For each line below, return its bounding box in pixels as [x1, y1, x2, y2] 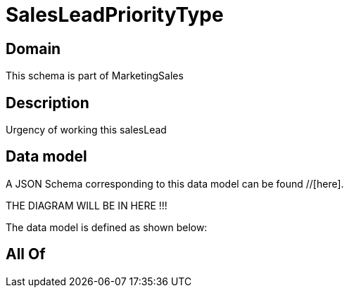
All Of [6, 245, 46, 263]
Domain [6, 39, 61, 58]
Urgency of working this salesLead [6, 124, 167, 136]
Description [6, 93, 89, 112]
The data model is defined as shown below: [6, 221, 208, 233]
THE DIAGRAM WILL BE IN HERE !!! [6, 199, 167, 211]
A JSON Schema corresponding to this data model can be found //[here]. [6, 177, 344, 190]
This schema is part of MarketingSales [6, 70, 184, 82]
